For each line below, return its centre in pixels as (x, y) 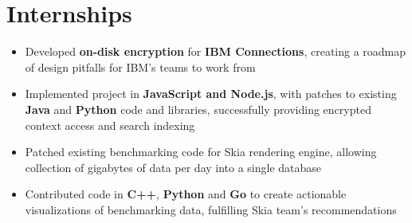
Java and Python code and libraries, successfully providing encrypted (198, 109)
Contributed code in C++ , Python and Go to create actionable (186, 194)
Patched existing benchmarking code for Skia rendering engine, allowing (201, 152)
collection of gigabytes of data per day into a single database (173, 167)
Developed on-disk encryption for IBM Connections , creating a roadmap (216, 51)
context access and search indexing (110, 125)
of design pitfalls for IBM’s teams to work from (140, 67)
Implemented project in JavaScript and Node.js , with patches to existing (211, 94)
